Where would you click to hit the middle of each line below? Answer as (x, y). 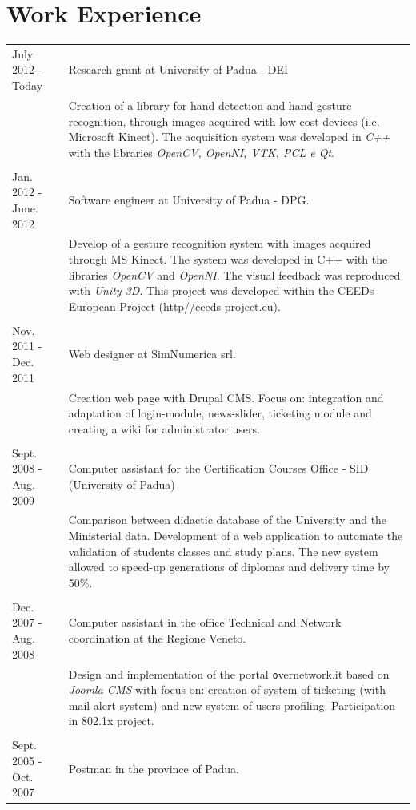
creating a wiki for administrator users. (164, 428)
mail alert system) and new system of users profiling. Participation (232, 705)
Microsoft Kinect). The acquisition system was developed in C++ (229, 137)
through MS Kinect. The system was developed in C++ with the (228, 259)
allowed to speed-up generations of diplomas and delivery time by (229, 567)
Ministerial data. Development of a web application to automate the (236, 535)
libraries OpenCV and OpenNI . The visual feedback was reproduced (234, 274)
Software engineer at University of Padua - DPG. (189, 200)
